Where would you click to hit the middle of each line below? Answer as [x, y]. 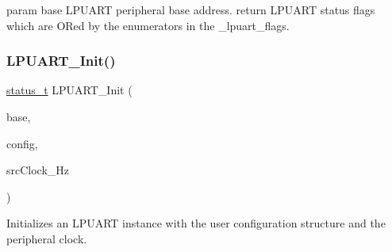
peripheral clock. [47, 238]
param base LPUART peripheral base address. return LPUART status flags [191, 10]
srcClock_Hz [38, 170]
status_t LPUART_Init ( [69, 90]
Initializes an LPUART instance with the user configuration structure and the [196, 223]
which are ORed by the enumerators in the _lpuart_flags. [148, 25]
